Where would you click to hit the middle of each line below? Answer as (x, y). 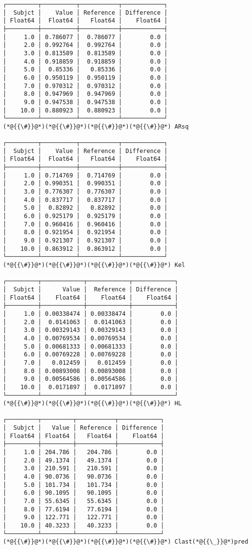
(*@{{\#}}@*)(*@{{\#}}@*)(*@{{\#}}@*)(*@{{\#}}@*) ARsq (96, 126)
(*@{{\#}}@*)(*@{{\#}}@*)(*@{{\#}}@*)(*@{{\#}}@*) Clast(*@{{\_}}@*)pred (126, 542)
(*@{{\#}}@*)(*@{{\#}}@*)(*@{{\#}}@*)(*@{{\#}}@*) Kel (94, 265)
